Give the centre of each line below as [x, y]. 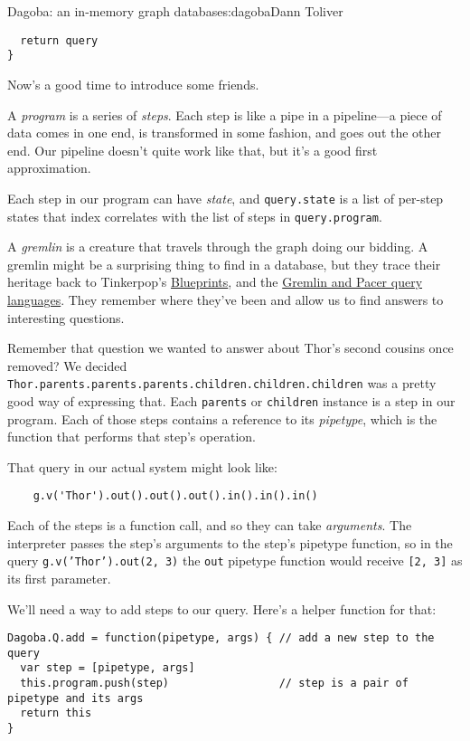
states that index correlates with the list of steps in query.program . [195, 216]
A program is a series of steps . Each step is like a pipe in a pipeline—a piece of [225, 114]
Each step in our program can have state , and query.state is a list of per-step [226, 198]
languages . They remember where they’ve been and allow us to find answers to [226, 299]
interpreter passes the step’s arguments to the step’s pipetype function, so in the [230, 542]
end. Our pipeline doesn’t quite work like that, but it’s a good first [193, 150]
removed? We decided [67, 365]
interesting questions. [66, 317]
